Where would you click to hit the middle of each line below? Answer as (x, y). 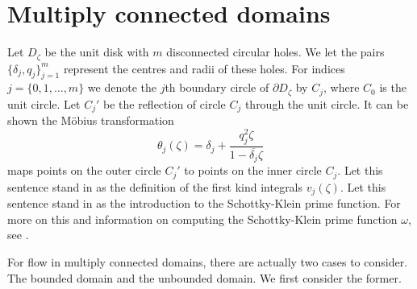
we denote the (122, 87)
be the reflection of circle (164, 103)
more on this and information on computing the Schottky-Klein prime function (202, 219)
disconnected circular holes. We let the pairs (275, 52)
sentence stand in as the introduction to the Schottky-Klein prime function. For (204, 203)
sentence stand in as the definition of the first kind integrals (155, 186)
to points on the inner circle (253, 170)
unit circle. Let (44, 103)
